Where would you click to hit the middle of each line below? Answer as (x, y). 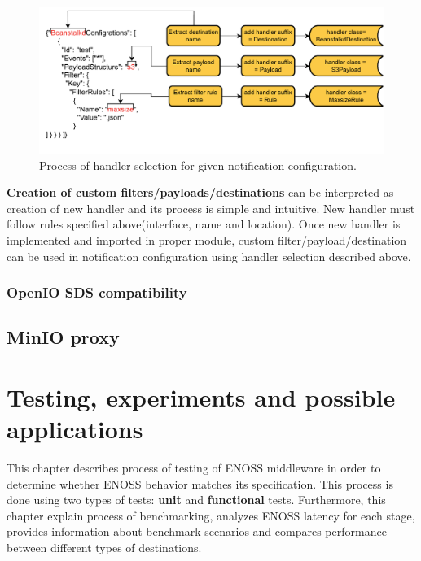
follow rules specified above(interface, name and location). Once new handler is (204, 224)
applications (75, 429)
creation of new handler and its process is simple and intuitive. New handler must (211, 208)
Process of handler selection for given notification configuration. (198, 165)
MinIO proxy (63, 337)
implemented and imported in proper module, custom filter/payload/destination (207, 239)
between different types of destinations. (104, 547)
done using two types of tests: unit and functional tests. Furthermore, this (196, 500)
